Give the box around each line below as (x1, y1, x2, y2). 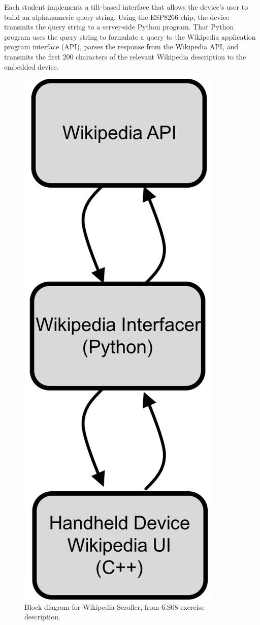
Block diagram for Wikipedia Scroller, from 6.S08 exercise (24, 601, 205, 612)
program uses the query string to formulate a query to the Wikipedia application (4, 31, 256, 42)
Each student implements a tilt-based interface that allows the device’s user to (4, 2, 248, 12)
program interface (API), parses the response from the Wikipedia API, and (4, 41, 239, 52)
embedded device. (4, 61, 59, 72)
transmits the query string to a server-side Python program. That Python (4, 21, 234, 32)
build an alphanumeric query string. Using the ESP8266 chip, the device (4, 11, 230, 22)
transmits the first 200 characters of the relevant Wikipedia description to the (4, 51, 246, 62)
